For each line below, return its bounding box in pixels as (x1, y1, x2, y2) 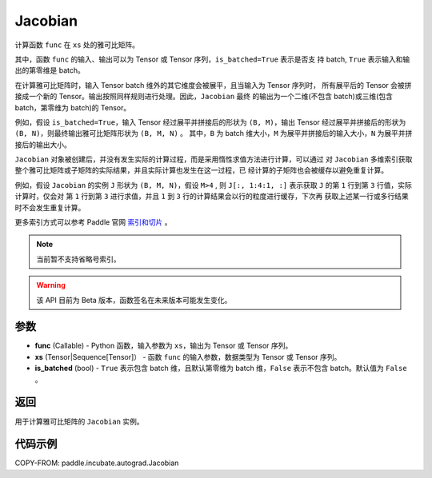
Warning (36, 281, 66, 290)
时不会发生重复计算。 (14, 202, 86, 212)
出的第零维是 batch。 (14, 66, 86, 75)
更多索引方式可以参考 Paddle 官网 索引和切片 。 (14, 217, 172, 227)
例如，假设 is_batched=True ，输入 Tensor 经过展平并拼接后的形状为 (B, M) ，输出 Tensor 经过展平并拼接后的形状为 (14, 117, 406, 127)
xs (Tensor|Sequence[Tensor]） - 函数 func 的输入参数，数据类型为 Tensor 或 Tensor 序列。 (34, 352, 342, 361)
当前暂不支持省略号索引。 (36, 254, 121, 264)
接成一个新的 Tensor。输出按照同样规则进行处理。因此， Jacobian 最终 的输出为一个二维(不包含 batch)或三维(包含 (14, 92, 394, 102)
